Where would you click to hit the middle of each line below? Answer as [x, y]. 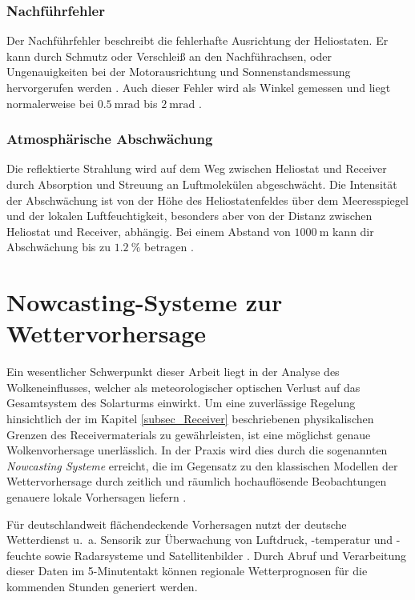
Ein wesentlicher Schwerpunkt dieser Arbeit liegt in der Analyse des [173, 372]
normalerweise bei [50, 103]
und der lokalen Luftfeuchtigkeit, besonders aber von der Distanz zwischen [189, 216]
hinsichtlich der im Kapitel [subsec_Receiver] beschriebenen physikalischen [190, 419]
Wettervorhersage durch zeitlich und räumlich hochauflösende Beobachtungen [197, 481]
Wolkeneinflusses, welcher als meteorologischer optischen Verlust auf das [183, 387]
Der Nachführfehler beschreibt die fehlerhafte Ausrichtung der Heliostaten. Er [197, 40]
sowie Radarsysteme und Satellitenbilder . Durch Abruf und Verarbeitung [226, 555]
